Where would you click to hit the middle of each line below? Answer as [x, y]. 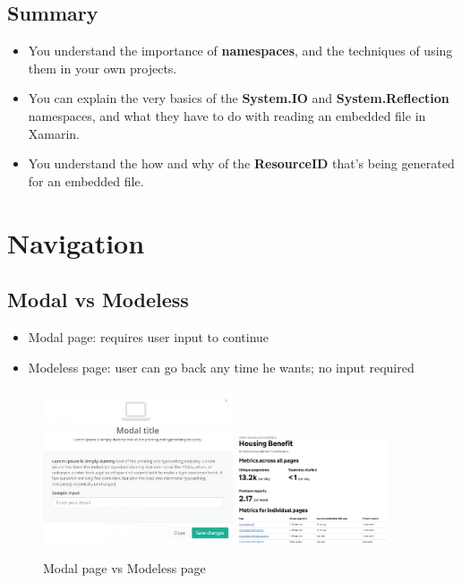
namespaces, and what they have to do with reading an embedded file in [227, 115]
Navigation [76, 242]
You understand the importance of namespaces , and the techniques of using [240, 51]
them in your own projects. [103, 68]
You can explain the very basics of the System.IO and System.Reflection [239, 98]
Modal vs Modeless [98, 300]
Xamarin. [54, 133]
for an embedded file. [86, 180]
